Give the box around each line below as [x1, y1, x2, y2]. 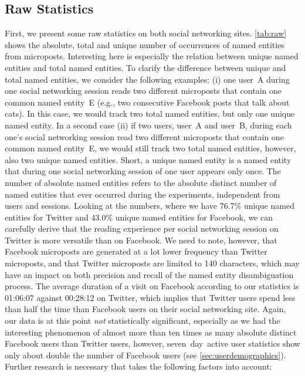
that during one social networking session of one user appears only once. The [5, 165, 281, 177]
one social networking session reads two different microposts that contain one [5, 84, 282, 97]
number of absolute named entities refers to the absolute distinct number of [5, 176, 277, 188]
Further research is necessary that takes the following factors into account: [5, 360, 272, 372]
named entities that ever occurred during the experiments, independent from [5, 188, 280, 200]
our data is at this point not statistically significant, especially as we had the [5, 314, 280, 327]
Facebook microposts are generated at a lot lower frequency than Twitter [5, 245, 267, 258]
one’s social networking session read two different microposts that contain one [5, 130, 284, 143]
